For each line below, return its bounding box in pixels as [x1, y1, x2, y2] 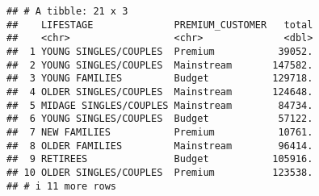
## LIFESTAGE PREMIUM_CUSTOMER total [6, 19, 313, 31]
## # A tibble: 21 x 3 [6, 6, 128, 17]
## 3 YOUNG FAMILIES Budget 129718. [6, 73, 313, 85]
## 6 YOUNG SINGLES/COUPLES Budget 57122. [6, 113, 313, 125]
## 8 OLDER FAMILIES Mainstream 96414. [6, 140, 313, 152]
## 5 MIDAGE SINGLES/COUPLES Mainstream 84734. [6, 99, 313, 111]
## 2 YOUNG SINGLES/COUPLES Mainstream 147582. [6, 59, 313, 71]
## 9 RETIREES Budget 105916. [6, 153, 313, 165]
